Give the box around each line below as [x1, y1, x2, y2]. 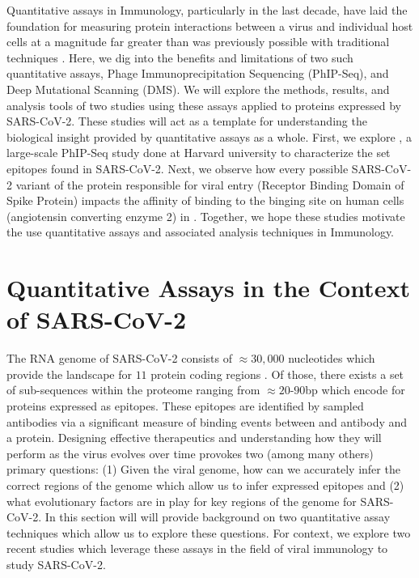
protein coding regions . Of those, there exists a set [150, 365, 404, 382]
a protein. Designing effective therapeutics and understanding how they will [6, 429, 382, 446]
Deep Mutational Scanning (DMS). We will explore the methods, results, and [6, 80, 390, 97]
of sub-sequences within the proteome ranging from [6, 381, 260, 398]
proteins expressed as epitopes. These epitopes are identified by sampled [6, 397, 364, 414]
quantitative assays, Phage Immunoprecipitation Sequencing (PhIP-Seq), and [6, 65, 389, 82]
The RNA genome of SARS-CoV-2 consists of [6, 350, 233, 367]
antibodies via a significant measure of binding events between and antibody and [6, 413, 408, 430]
